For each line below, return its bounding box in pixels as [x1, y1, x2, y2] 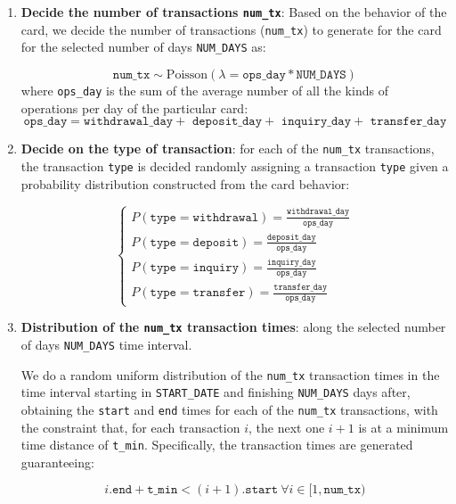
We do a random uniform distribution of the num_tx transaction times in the [20, 365, 440, 384]
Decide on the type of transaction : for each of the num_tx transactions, [20, 139, 435, 158]
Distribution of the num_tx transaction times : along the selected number [20, 318, 446, 336]
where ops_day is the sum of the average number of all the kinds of [20, 80, 388, 99]
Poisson [166, 68, 208, 81]
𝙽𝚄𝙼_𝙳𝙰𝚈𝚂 [296, 68, 346, 81]
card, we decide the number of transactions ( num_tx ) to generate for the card [20, 20, 442, 38]
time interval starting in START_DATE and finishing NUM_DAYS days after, [20, 383, 411, 401]
